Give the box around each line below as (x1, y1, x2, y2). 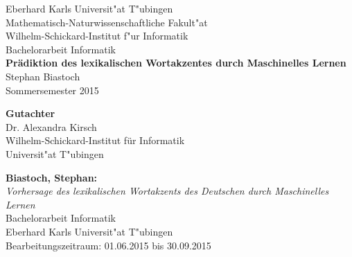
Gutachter (6, 106, 55, 121)
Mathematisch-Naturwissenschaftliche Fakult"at (6, 15, 208, 29)
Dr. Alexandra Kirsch (6, 119, 97, 134)
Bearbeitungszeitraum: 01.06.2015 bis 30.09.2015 (6, 238, 211, 252)
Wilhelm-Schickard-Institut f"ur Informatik (6, 28, 188, 43)
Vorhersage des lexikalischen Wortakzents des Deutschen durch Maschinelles (6, 184, 329, 198)
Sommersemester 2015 (6, 82, 99, 97)
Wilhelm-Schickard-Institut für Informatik (6, 133, 185, 148)
